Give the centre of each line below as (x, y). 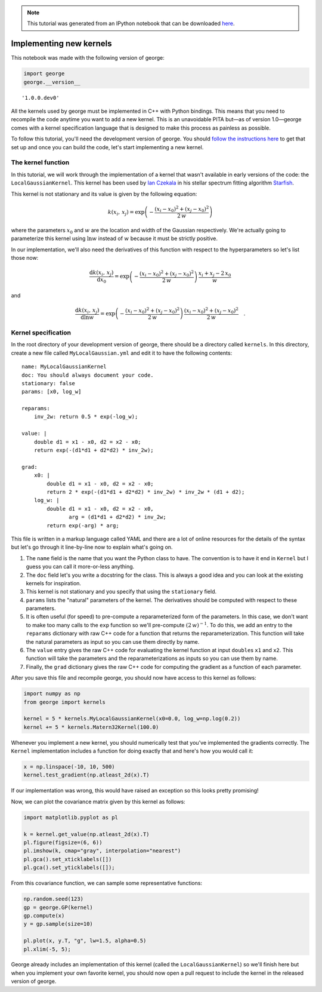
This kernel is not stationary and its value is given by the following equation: (104, 194)
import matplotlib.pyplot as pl (71, 817)
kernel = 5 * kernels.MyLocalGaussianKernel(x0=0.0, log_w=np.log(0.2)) (132, 719)
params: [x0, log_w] (52, 392)
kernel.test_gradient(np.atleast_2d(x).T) (86, 775)
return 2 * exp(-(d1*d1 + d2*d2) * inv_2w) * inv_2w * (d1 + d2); (146, 492)
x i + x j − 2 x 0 (215, 274)
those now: (25, 258)
